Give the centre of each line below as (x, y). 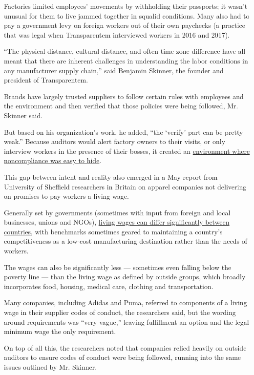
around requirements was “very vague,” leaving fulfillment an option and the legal (127, 322)
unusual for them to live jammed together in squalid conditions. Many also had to (127, 15)
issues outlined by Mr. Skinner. (51, 367)
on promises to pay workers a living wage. (66, 196)
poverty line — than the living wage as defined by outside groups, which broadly (125, 277)
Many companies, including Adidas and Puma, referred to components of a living (126, 302)
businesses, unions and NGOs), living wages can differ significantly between (117, 222)
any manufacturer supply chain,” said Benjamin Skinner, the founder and (114, 70)
